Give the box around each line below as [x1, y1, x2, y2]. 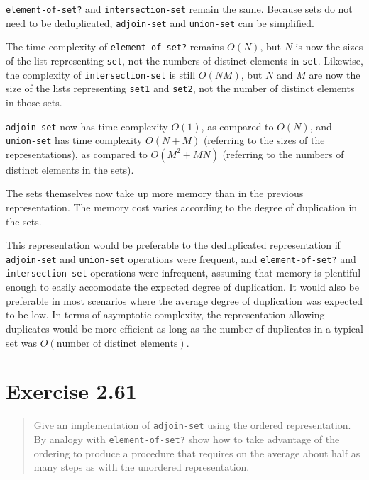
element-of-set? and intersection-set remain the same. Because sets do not [6, 1, 353, 16]
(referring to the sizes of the [203, 133, 325, 147]
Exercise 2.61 [6, 376, 137, 406]
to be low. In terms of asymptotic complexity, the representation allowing [6, 307, 325, 322]
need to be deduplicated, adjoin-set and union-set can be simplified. [6, 15, 314, 30]
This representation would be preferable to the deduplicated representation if [6, 238, 341, 252]
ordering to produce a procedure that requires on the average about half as [33, 445, 360, 460]
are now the [309, 67, 360, 82]
